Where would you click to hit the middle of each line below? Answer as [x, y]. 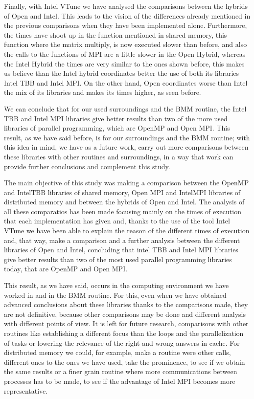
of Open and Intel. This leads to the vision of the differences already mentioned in [127, 15]
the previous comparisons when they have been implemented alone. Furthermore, [126, 25]
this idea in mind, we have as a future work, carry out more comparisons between [126, 147]
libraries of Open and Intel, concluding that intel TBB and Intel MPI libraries [121, 250]
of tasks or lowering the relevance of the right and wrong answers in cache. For [122, 343]
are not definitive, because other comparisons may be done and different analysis [125, 314]
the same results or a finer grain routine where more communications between [121, 371]
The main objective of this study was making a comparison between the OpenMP [127, 183]
